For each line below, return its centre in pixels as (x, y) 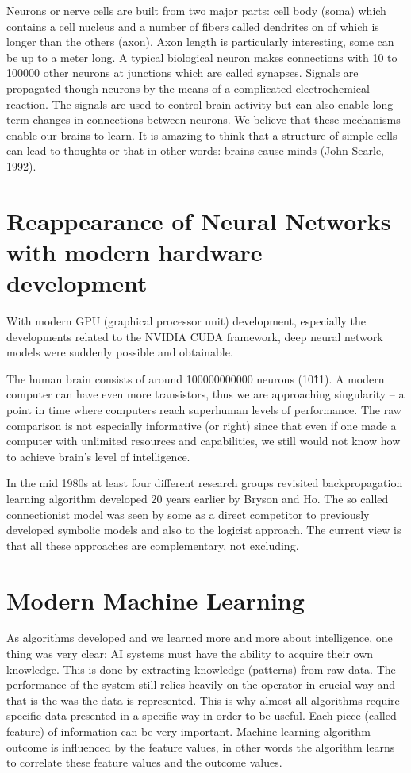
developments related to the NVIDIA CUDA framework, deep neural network (195, 336)
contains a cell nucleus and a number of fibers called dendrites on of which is (193, 26)
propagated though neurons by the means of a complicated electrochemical (188, 88)
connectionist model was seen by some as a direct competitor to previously (188, 514)
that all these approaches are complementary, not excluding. (153, 545)
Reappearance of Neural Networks (199, 220)
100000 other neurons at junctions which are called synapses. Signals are (182, 73)
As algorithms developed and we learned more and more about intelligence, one (200, 638)
